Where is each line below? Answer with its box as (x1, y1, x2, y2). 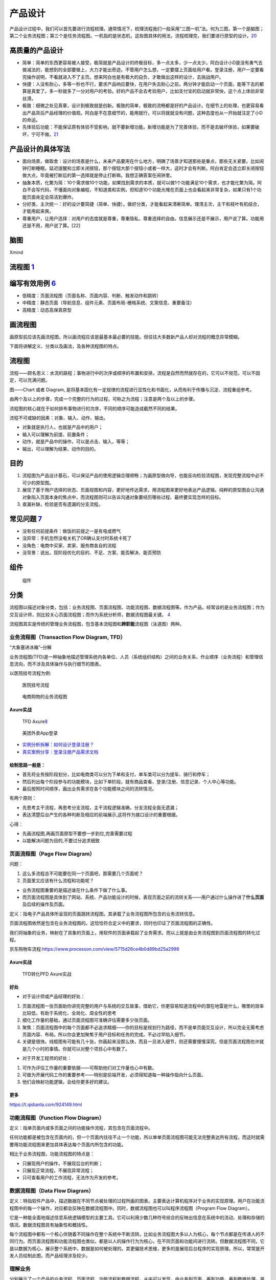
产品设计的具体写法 (9, 144, 70, 153)
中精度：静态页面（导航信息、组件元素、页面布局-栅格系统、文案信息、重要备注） (22, 300, 195, 306)
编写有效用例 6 (9, 279, 56, 288)
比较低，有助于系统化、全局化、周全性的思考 (22, 1010, 117, 1016)
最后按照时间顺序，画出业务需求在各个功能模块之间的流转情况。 (22, 785, 157, 792)
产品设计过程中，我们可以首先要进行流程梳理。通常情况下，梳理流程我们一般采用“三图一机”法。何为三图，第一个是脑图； (9, 26, 264, 32)
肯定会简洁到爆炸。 (35, 194, 76, 200)
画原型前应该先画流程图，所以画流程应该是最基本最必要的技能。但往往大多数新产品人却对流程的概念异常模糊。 (9, 333, 242, 340)
